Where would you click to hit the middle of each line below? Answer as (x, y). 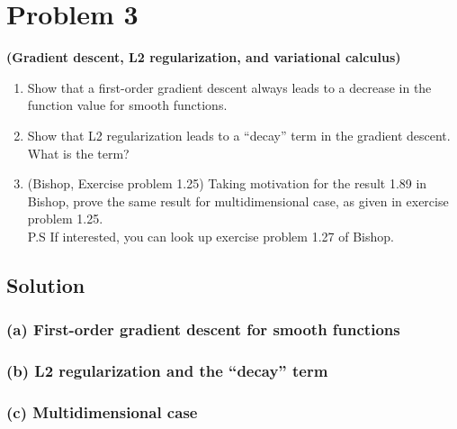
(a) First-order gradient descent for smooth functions (203, 329)
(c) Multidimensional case (102, 411)
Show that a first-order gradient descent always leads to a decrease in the (229, 87)
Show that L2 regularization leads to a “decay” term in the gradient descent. (239, 135)
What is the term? (78, 153)
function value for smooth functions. (127, 105)
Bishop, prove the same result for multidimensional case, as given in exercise (238, 201)
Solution (46, 284)
